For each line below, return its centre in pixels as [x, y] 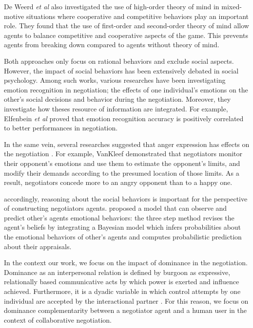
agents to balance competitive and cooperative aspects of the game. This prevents [126, 35]
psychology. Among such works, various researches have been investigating [115, 80]
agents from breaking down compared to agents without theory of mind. [112, 45]
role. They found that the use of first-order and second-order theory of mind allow [126, 26]
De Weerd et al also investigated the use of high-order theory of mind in [112, 6]
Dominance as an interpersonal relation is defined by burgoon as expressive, [117, 272]
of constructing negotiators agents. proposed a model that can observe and [116, 208]
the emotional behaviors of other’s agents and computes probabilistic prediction [123, 237]
